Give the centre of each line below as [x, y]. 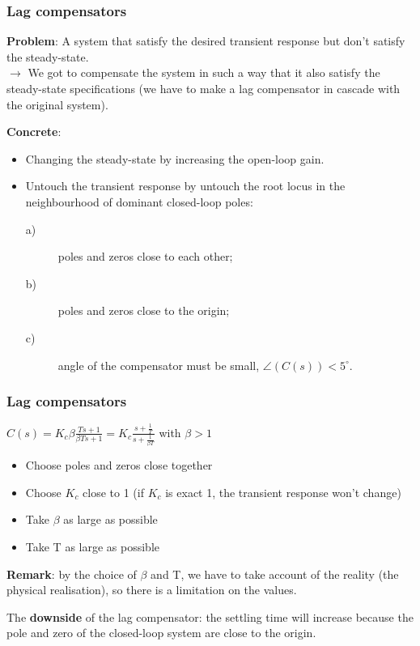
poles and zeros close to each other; [145, 256]
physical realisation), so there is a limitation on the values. [152, 590]
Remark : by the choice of [72, 574]
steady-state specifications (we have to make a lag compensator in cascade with [204, 88]
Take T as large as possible [92, 546]
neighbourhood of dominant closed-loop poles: [139, 201]
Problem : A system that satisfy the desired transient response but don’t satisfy [206, 41]
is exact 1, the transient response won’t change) [283, 492]
